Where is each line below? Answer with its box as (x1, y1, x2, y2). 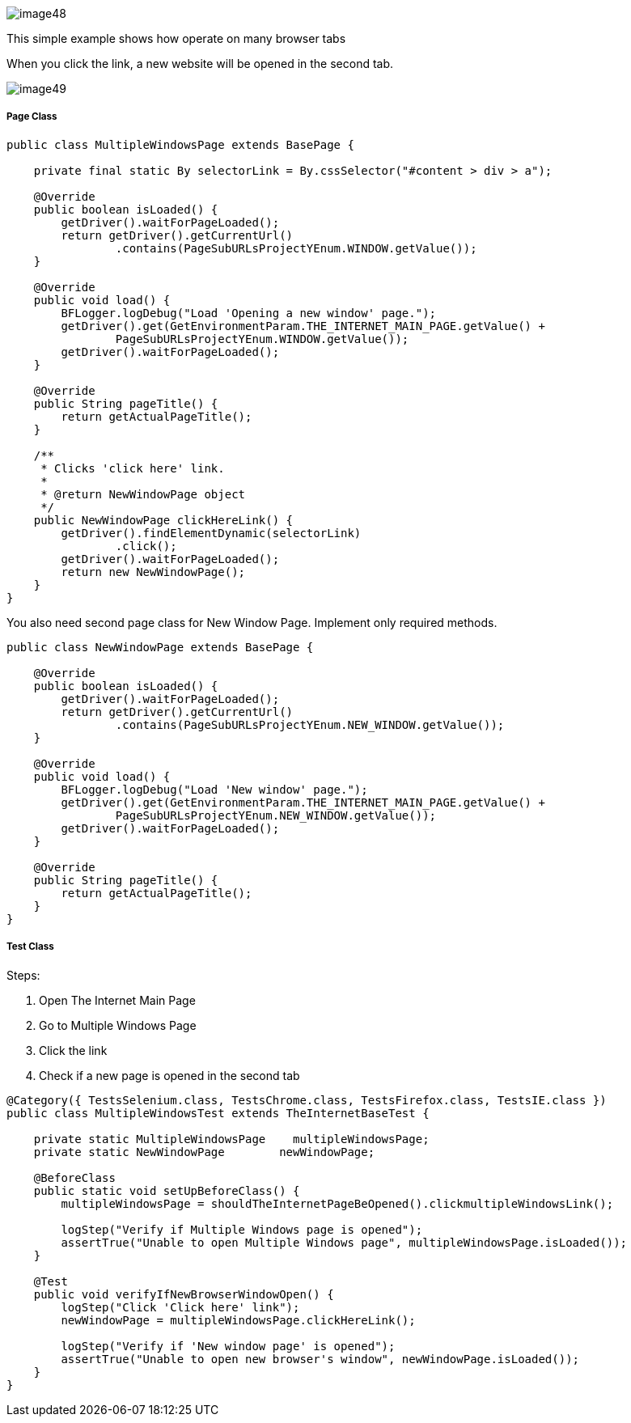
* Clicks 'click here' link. (40, 461, 225, 475)
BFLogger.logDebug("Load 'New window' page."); (61, 782, 368, 796)
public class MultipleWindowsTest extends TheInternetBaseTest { (6, 1106, 430, 1120)
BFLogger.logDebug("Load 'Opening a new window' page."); (61, 306, 437, 320)
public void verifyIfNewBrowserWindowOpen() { (33, 1287, 334, 1301)
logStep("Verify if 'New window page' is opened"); (61, 1339, 396, 1353)
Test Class (6, 941, 54, 953)
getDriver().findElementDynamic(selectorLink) (61, 526, 362, 540)
